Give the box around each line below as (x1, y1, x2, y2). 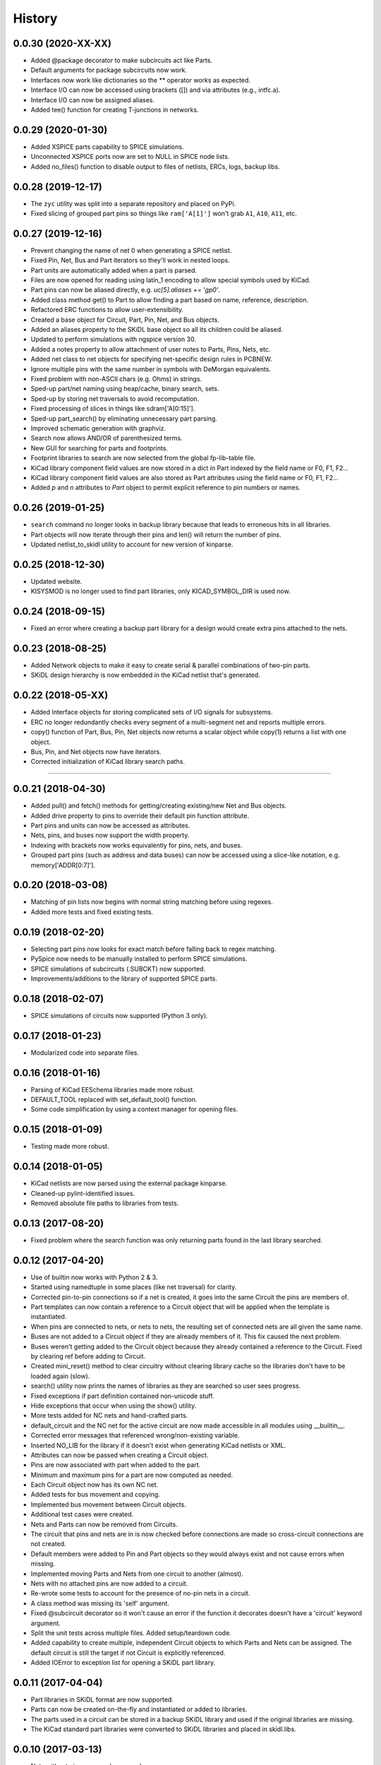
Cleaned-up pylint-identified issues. (30, 1189, 135, 1197)
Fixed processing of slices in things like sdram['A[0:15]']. (30, 405, 195, 413)
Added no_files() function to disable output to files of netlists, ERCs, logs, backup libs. (30, 162, 280, 171)
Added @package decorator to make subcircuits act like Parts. (30, 56, 213, 65)
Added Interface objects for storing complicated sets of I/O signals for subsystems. (30, 708, 273, 717)
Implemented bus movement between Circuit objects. (30, 1500, 186, 1509)
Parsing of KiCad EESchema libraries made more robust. (30, 1085, 195, 1094)
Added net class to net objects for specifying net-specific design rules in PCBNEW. (30, 355, 272, 364)
